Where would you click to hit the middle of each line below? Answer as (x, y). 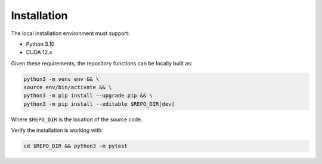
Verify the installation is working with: (57, 130)
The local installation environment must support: (70, 33)
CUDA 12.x (39, 52)
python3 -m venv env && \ (61, 79)
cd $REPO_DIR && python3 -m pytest (75, 146)
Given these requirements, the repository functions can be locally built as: (102, 63)
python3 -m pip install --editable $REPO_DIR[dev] (99, 104)
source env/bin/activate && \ (68, 87)
